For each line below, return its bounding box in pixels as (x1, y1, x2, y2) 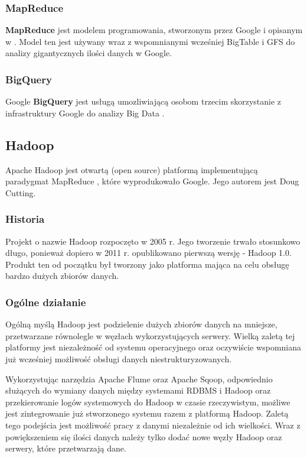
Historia (5, 212, 45, 226)
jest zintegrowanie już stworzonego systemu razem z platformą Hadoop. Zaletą (5, 407, 289, 420)
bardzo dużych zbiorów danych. (5, 269, 119, 282)
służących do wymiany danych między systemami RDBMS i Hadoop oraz (5, 384, 271, 397)
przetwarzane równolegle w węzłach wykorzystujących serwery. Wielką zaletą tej (5, 329, 295, 342)
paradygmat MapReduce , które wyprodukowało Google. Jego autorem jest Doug (5, 175, 299, 187)
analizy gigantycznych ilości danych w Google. (5, 47, 172, 59)
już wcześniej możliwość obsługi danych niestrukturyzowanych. (5, 352, 232, 365)
